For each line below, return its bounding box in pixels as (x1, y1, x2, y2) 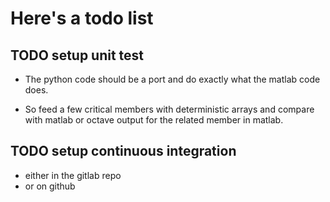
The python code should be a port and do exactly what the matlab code (24, 73, 321, 85)
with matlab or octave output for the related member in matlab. (24, 114, 284, 126)
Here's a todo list (10, 7, 154, 30)
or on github (24, 180, 76, 192)
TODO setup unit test (10, 47, 145, 64)
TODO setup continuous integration (10, 143, 237, 160)
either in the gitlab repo (24, 169, 122, 181)
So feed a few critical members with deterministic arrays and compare (24, 103, 315, 115)
